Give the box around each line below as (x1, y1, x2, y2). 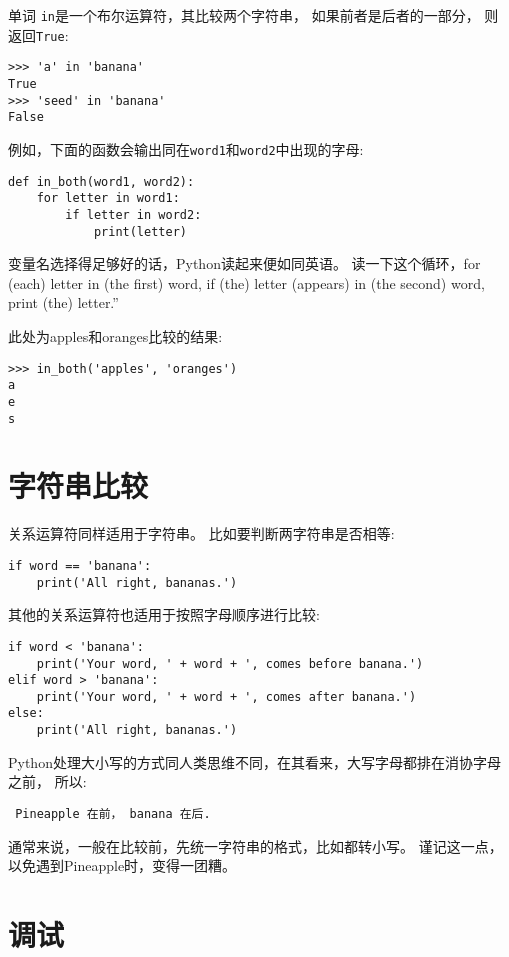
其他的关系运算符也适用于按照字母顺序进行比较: (8, 604, 320, 625)
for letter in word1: (36, 191, 180, 206)
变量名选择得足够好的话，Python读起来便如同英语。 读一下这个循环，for (8, 253, 481, 274)
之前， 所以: (8, 771, 87, 792)
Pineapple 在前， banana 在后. (15, 806, 211, 821)
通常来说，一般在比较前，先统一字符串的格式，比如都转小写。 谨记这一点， (8, 835, 503, 856)
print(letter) (93, 224, 187, 239)
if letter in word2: (65, 207, 202, 222)
